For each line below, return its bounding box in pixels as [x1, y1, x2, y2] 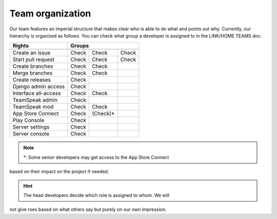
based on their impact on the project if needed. [9, 169, 109, 175]
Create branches [12, 63, 53, 70]
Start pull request [12, 56, 55, 63]
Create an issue [12, 49, 51, 57]
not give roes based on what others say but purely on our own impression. [9, 206, 167, 213]
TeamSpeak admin [12, 97, 58, 104]
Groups [70, 42, 89, 49]
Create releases [12, 76, 51, 83]
